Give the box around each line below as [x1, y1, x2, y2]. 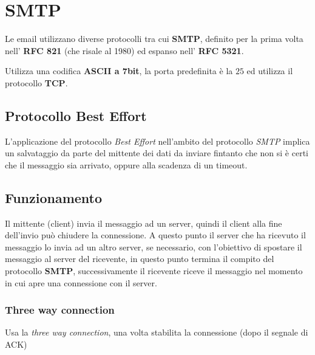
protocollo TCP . [5, 76, 68, 89]
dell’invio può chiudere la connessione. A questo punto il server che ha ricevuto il [5, 229, 306, 241]
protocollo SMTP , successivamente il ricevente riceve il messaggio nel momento [5, 264, 303, 277]
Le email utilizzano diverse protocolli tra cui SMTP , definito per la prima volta [5, 32, 303, 45]
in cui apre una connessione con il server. [5, 276, 157, 289]
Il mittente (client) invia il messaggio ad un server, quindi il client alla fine [5, 216, 282, 229]
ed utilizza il [246, 64, 293, 77]
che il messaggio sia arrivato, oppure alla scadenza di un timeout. [5, 158, 248, 171]
